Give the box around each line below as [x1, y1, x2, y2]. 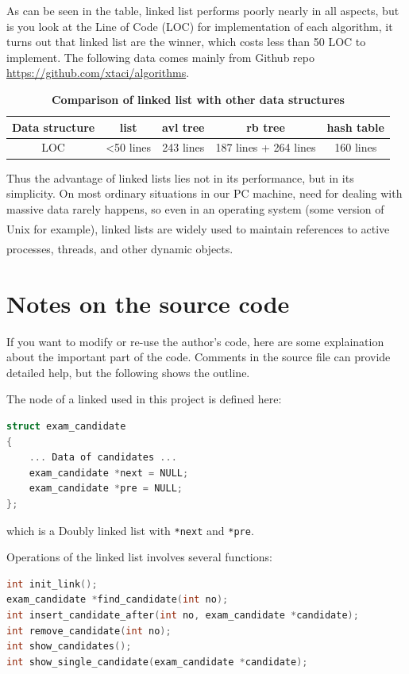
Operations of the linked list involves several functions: [6, 549, 272, 565]
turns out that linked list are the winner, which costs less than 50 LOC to [6, 33, 366, 50]
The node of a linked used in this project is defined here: [6, 391, 282, 407]
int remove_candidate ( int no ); [6, 625, 172, 637]
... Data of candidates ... [29, 452, 177, 464]
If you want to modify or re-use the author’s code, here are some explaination [6, 333, 384, 349]
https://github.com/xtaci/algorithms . [6, 64, 190, 81]
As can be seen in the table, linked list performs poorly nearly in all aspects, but [6, 2, 399, 18]
